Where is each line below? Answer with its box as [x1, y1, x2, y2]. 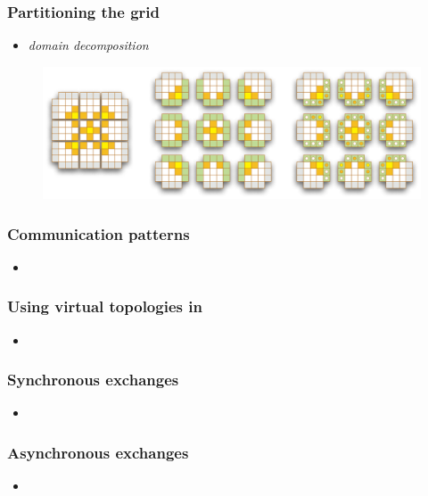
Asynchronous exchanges [7, 442, 189, 463]
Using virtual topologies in [7, 295, 202, 318]
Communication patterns [7, 222, 190, 244]
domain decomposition [28, 36, 149, 54]
